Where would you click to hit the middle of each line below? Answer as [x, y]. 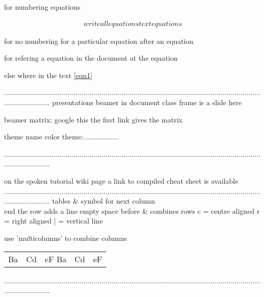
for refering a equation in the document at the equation [91, 58]
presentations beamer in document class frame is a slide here [147, 102]
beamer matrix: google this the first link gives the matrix [93, 119]
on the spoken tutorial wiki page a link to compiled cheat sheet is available [121, 180]
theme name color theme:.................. [62, 137]
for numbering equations [42, 7]
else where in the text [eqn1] [48, 75]
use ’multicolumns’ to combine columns [66, 238]
